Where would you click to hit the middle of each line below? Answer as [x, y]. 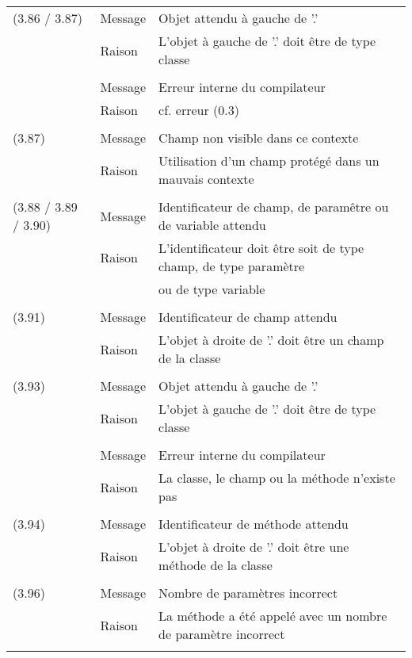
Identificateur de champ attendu [248, 317]
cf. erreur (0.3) [199, 110]
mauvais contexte [206, 179]
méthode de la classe [216, 565]
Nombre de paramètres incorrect [248, 593]
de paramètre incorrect [222, 634]
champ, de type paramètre [232, 266]
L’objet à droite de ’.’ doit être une [254, 547]
